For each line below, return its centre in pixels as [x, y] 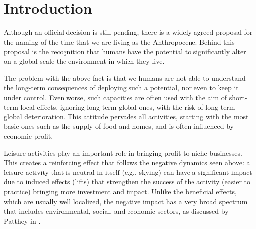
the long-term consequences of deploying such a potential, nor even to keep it [121, 87]
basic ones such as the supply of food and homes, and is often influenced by [119, 126]
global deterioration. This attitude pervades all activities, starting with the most [126, 116]
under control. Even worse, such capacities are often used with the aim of [116, 97]
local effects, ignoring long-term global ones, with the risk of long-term [128, 107]
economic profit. [29, 136]
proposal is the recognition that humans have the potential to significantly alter [125, 51]
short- [238, 97]
